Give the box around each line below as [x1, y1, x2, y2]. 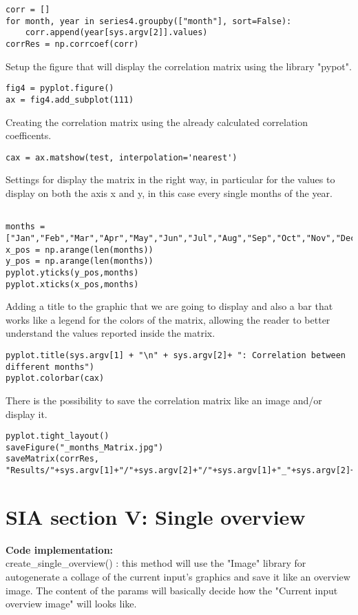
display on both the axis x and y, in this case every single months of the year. [6, 185, 333, 200]
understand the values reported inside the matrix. [6, 326, 215, 340]
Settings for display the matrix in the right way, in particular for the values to [6, 172, 335, 187]
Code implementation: [6, 542, 114, 556]
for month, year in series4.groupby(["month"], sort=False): [6, 16, 292, 26]
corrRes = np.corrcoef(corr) [6, 39, 139, 49]
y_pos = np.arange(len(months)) [6, 256, 154, 267]
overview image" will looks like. [6, 596, 137, 611]
